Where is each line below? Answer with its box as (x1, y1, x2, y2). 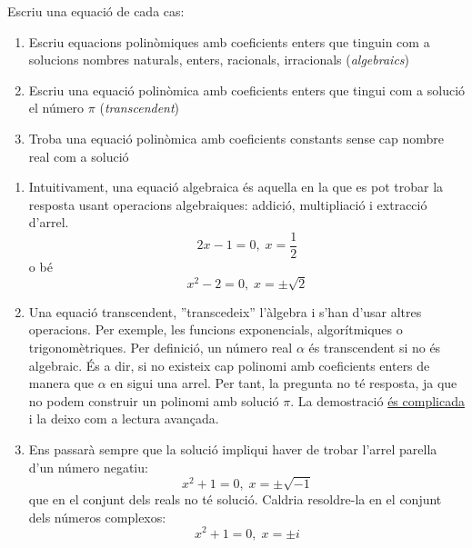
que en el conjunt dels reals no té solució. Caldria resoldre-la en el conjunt (28, 490, 442, 509)
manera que (28, 374, 95, 393)
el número (28, 98, 85, 117)
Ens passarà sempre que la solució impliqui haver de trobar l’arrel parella (28, 439, 437, 458)
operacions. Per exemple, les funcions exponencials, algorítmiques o (28, 320, 403, 339)
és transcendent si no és (308, 337, 441, 356)
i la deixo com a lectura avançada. (28, 409, 219, 428)
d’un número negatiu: (28, 457, 148, 476)
